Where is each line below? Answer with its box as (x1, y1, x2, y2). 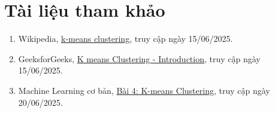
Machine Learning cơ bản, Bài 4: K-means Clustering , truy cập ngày (18, 84, 270, 96)
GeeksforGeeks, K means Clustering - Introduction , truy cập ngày (18, 52, 261, 65)
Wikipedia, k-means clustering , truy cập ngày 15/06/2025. (18, 32, 233, 45)
